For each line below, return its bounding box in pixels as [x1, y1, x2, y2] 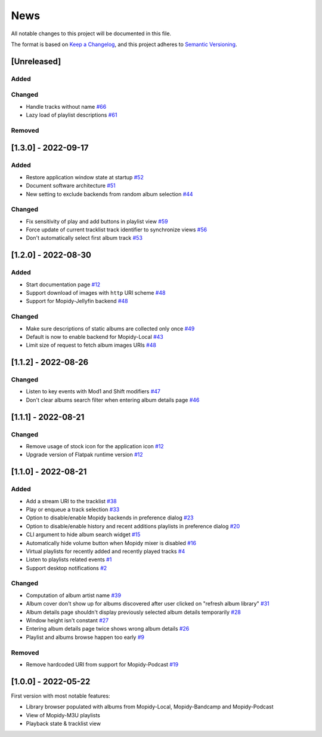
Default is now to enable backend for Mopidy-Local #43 [26, 333, 163, 340]
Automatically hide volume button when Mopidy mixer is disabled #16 [26, 539, 197, 546]
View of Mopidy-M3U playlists [26, 711, 101, 718]
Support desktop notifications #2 [26, 564, 107, 571]
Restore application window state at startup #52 [26, 173, 144, 181]
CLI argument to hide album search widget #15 [26, 531, 141, 538]
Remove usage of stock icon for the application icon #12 [26, 443, 164, 450]
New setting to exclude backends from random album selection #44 [26, 190, 193, 197]
